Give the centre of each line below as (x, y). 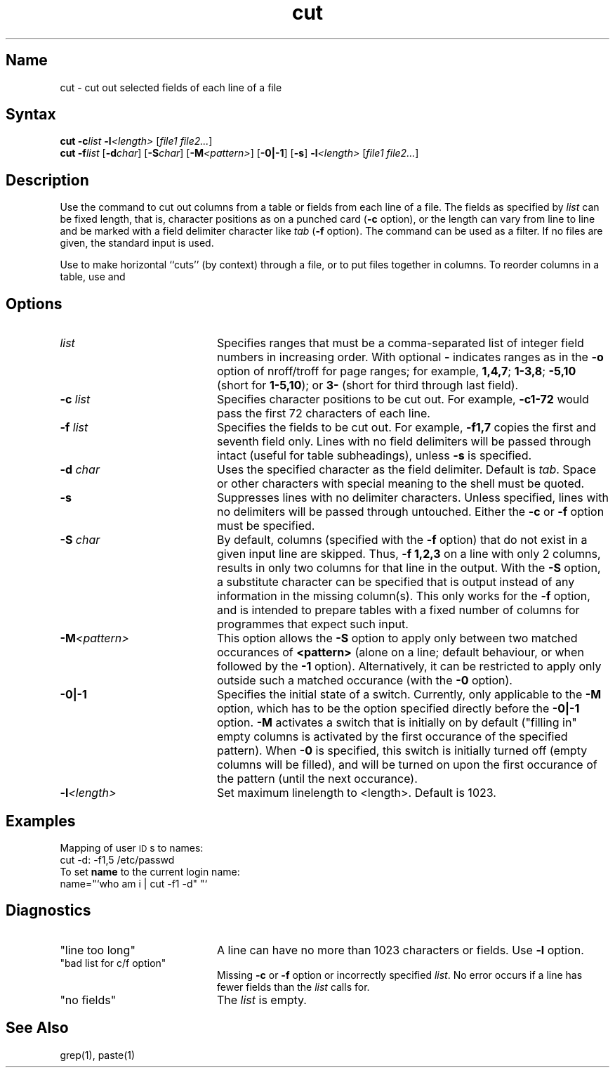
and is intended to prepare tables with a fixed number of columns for (398, 610)
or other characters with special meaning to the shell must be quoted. (401, 484)
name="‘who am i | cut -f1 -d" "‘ (134, 883)
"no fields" (88, 1000)
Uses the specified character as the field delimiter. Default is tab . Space (406, 470)
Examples (41, 821)
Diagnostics (48, 911)
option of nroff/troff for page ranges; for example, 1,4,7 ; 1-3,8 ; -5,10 (396, 371)
